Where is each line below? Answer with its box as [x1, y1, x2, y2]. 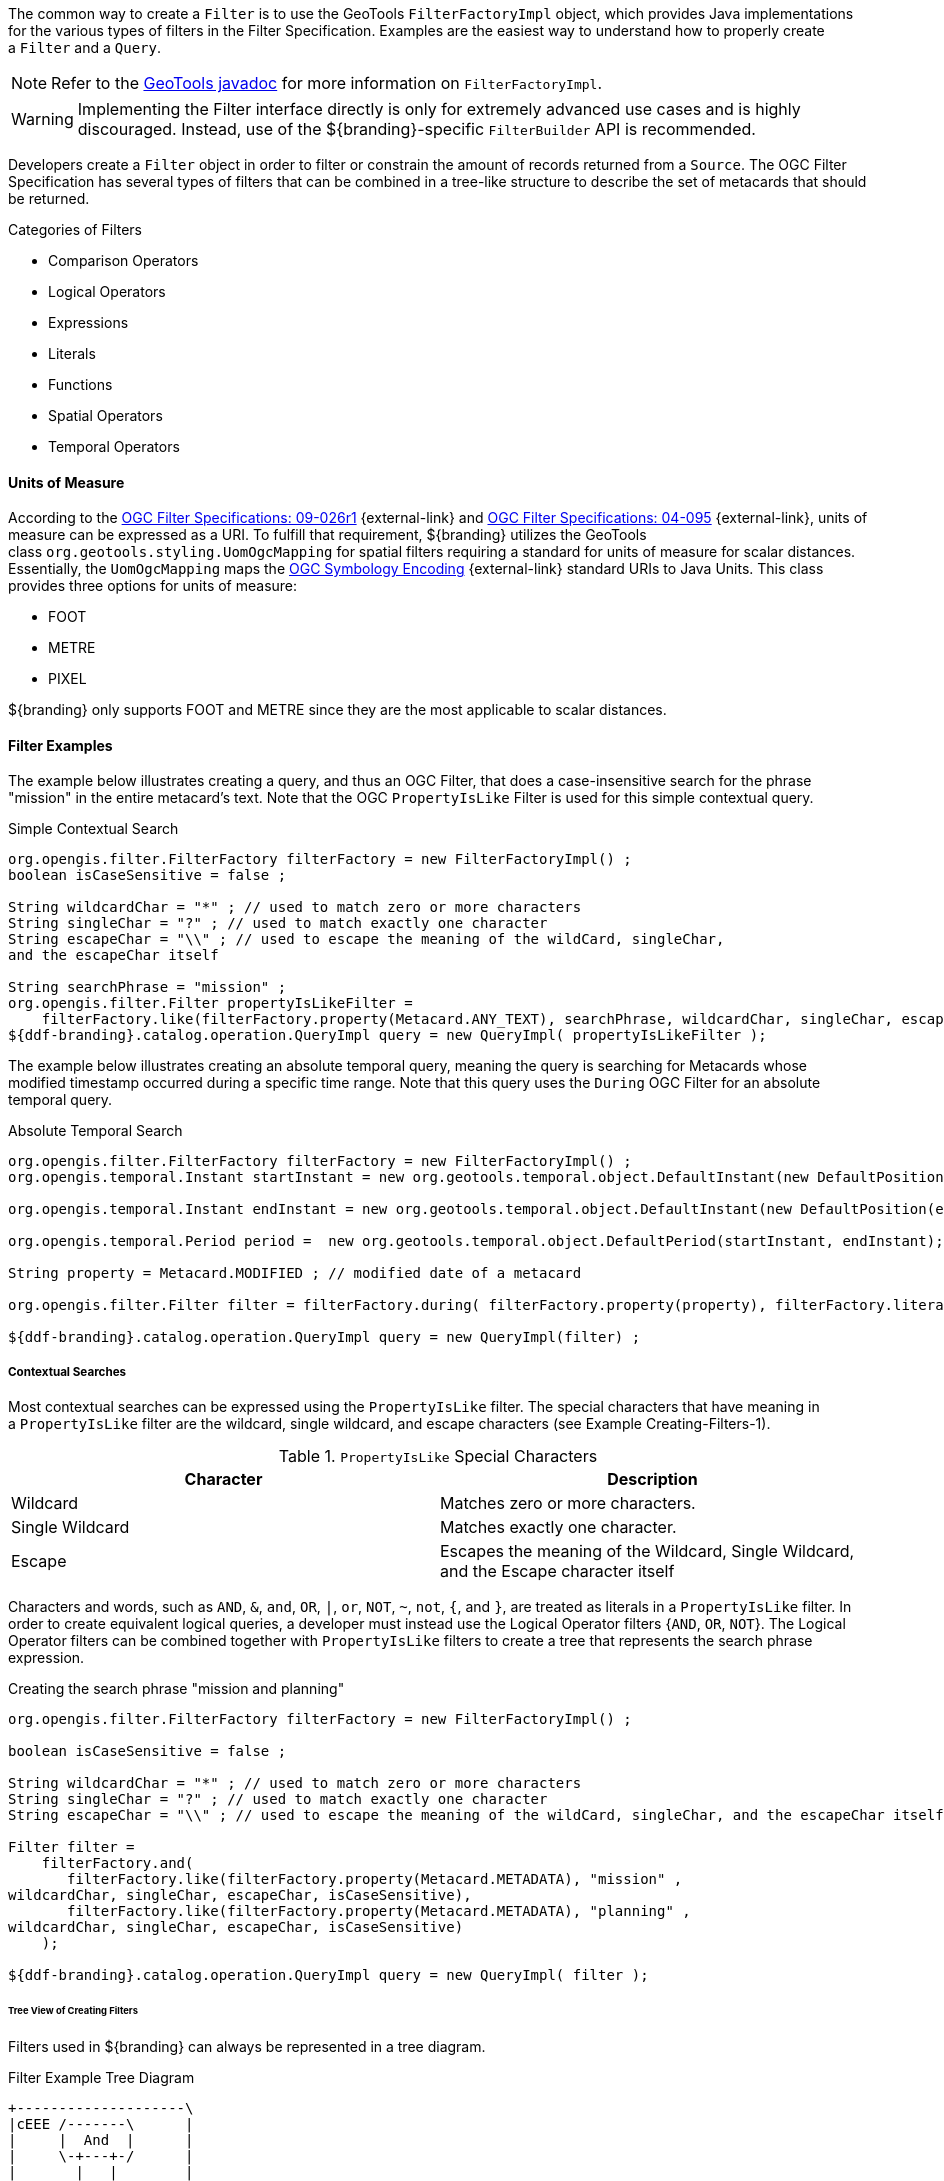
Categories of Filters [8, 221, 142, 238]
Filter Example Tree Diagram [8, 2068, 195, 2086]
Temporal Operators [48, 438, 180, 455]
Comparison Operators [48, 252, 199, 269]
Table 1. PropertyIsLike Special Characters [278, 1446, 598, 1467]
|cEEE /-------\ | [8, 2115, 194, 2132]
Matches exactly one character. [440, 1517, 677, 1538]
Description [607, 1469, 698, 1490]
